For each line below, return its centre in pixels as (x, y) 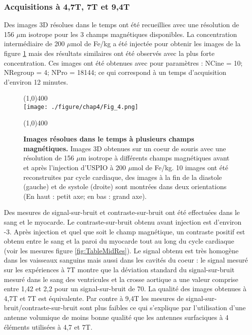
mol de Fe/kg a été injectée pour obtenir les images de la (156, 44)
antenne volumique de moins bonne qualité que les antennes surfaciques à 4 (116, 317)
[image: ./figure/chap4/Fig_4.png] (81, 107)
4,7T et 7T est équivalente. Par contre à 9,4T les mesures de (94, 298)
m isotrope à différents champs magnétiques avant (155, 158)
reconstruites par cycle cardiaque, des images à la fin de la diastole (123, 177)
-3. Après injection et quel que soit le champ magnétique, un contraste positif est (125, 231)
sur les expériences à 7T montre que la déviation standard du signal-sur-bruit (119, 269)
